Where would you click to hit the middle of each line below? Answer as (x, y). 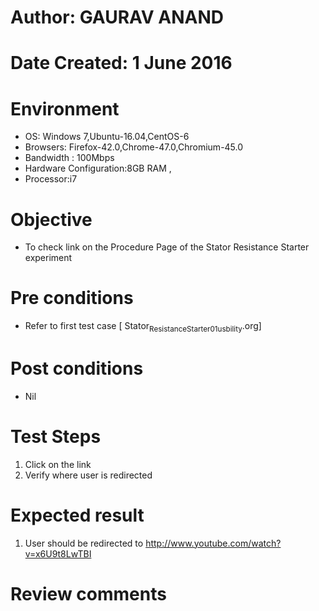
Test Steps (56, 437)
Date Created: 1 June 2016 (121, 63)
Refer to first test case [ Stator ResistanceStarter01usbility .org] (143, 327)
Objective (51, 219)
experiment (48, 258)
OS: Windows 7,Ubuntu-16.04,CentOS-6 (107, 137)
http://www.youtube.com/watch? (213, 543)
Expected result (77, 515)
